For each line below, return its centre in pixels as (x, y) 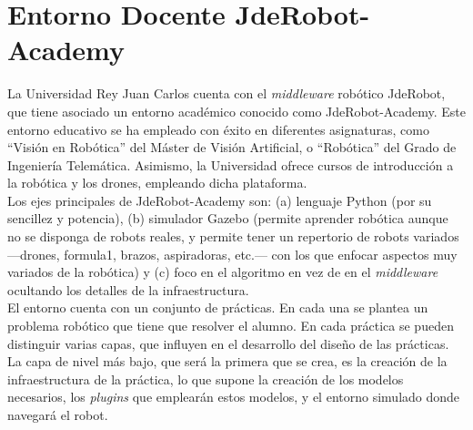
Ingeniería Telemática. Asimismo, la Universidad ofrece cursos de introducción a (231, 164)
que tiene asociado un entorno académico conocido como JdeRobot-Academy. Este (236, 111)
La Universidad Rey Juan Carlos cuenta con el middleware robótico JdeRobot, (226, 93)
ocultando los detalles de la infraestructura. (128, 289)
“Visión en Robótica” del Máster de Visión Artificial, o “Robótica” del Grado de (232, 147)
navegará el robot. (58, 415)
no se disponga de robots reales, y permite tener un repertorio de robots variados (233, 236)
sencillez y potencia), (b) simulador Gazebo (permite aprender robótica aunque (228, 218)
